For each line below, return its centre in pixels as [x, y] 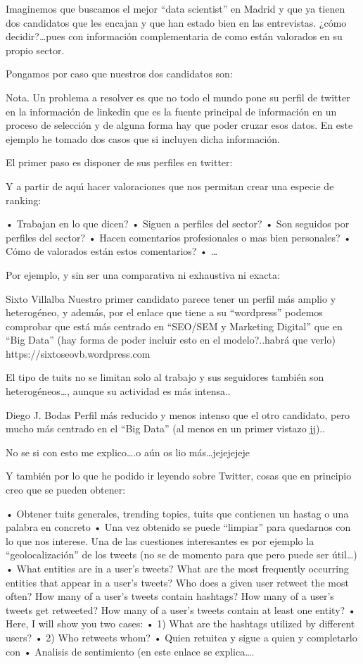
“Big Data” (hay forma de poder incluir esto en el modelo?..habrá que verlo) [171, 340]
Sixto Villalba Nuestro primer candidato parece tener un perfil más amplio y [171, 298]
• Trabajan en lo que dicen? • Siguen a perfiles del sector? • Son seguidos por [178, 224]
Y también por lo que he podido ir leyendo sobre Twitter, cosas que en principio [179, 476]
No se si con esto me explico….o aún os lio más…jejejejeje [128, 452]
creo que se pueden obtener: [66, 490]
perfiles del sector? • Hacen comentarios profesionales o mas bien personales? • [179, 237]
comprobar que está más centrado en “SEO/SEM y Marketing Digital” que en [174, 326]
